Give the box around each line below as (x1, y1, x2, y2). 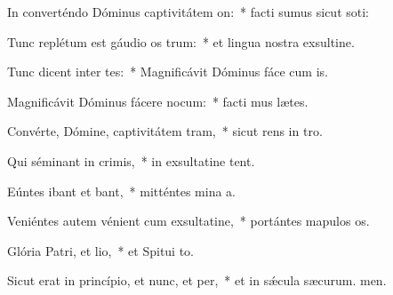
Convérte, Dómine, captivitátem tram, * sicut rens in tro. (7, 122, 323, 140)
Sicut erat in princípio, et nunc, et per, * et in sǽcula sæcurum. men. (7, 271, 387, 290)
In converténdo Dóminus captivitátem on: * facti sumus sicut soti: (7, 3, 369, 20)
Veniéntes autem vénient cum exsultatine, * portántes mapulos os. (7, 211, 370, 230)
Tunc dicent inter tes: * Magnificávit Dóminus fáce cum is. (7, 62, 328, 81)
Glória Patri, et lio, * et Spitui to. (7, 241, 195, 259)
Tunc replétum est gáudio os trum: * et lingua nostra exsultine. (7, 32, 355, 51)
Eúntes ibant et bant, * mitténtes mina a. (7, 181, 237, 200)
